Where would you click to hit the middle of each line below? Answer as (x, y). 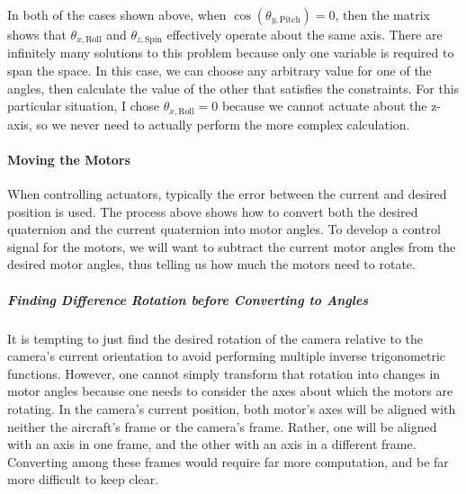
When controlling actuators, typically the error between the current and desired (227, 194)
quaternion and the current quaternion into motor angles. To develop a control (224, 229)
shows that (37, 34)
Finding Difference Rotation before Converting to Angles (188, 299)
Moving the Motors (69, 159)
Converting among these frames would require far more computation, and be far (228, 461)
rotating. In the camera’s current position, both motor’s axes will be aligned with (232, 408)
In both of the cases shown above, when (117, 14)
